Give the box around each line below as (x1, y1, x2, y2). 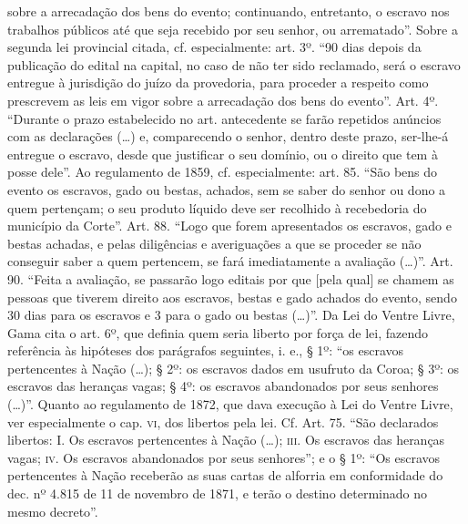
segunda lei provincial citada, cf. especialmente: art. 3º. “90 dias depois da (7, 37, 422, 57)
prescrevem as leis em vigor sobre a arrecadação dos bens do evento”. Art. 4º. (7, 90, 439, 109)
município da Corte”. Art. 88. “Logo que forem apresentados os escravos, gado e (7, 216, 452, 235)
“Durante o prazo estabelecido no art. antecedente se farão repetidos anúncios (7, 108, 442, 128)
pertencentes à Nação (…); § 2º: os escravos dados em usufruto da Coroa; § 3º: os (7, 358, 460, 377)
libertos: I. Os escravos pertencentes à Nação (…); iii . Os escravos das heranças (7, 430, 445, 449)
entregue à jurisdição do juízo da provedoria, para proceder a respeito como (7, 73, 429, 92)
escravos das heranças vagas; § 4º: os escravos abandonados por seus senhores (7, 376, 439, 396)
